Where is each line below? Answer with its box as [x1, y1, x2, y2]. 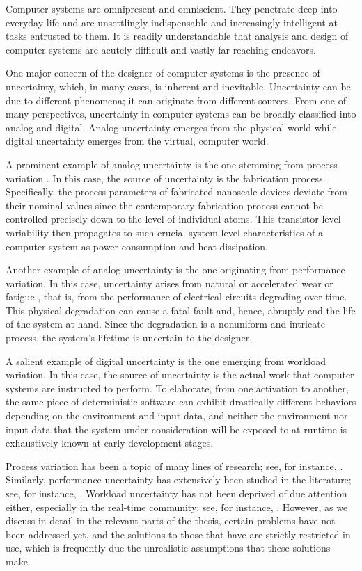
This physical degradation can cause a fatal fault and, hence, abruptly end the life [6, 303, 356, 317]
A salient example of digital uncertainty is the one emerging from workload [6, 353, 326, 368]
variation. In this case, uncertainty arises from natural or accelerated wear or [6, 275, 333, 290]
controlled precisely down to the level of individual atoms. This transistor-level [6, 211, 341, 226]
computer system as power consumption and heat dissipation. [6, 239, 268, 253]
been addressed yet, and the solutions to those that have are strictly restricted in [6, 526, 351, 541]
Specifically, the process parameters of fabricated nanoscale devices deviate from [6, 184, 347, 199]
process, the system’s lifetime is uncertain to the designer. [6, 330, 253, 345]
